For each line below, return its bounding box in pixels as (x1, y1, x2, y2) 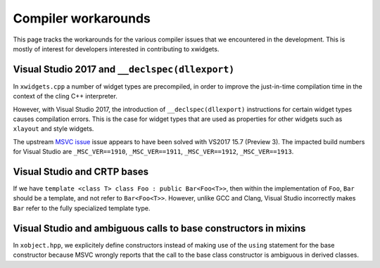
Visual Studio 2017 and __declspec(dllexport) (13, 63, 235, 75)
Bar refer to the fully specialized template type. (13, 204, 151, 212)
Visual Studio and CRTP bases (13, 166, 149, 177)
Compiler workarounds (13, 11, 151, 26)
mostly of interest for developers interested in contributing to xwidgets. (13, 44, 220, 53)
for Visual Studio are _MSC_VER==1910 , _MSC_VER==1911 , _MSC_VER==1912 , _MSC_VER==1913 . (13, 148, 294, 156)
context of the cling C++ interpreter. (13, 92, 118, 101)
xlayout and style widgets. (13, 125, 94, 133)
